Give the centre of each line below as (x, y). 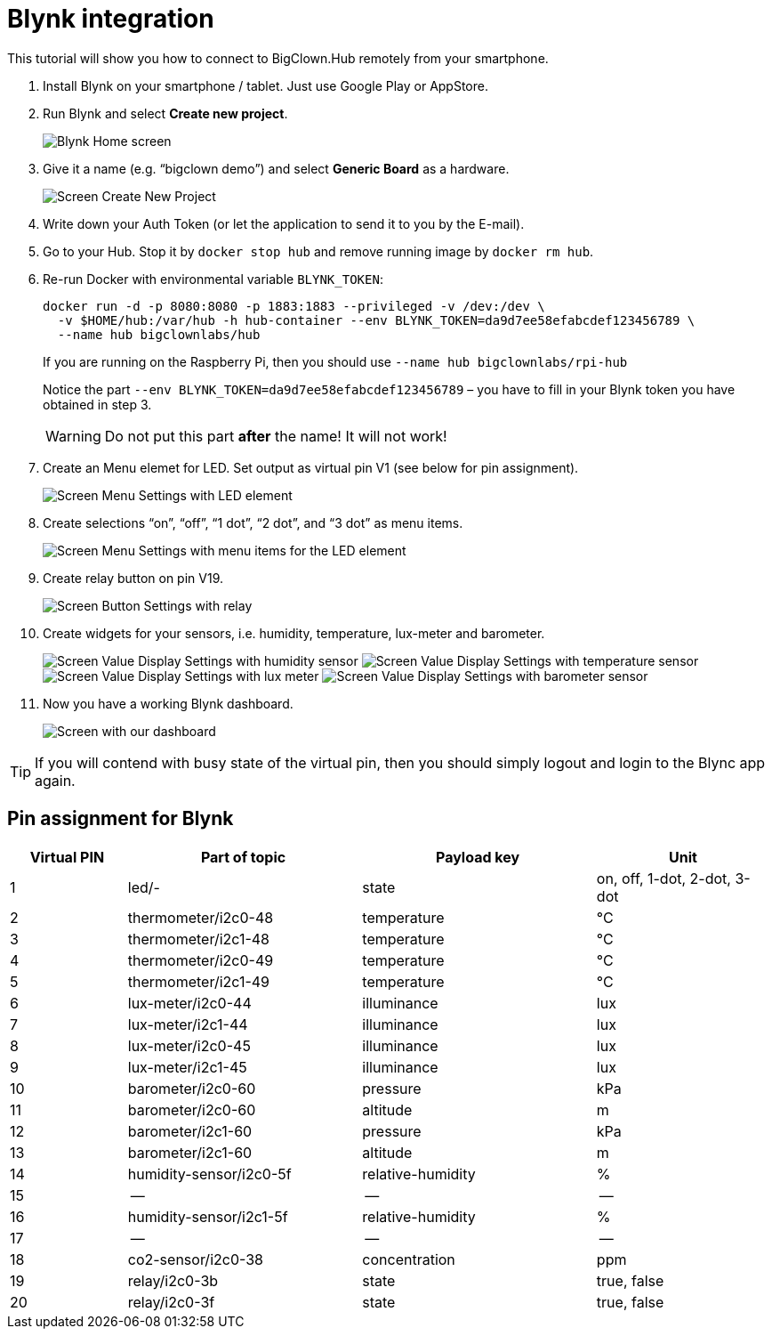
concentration (409, 1259)
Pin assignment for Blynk (121, 819)
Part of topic (243, 857)
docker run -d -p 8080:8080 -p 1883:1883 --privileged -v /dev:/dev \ (294, 306)
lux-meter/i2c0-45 (189, 1045)
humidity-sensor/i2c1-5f (208, 1216)
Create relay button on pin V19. (133, 578)
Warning (73, 436)
